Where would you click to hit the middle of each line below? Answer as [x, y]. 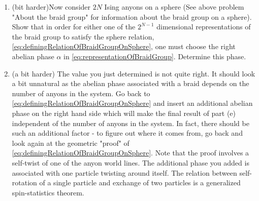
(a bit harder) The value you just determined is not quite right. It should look [134, 73]
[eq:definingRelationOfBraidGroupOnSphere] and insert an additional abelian [132, 103]
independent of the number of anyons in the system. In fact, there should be [131, 123]
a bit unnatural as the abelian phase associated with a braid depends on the [131, 83]
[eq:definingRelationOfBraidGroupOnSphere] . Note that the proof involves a [131, 153]
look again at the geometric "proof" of [71, 143]
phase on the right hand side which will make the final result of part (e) [124, 113]
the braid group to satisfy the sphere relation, [83, 36]
